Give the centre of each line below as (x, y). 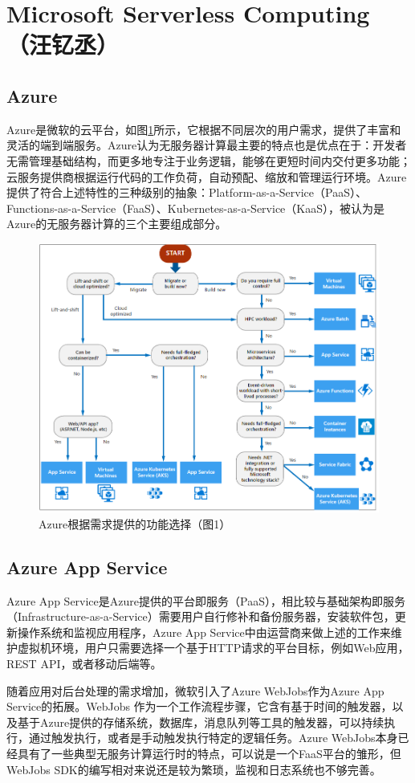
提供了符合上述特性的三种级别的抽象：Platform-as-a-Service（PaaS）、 (187, 192)
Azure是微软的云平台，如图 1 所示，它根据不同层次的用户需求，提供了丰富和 (204, 129)
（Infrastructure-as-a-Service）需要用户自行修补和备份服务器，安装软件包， (201, 616)
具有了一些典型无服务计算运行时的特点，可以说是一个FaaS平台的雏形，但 (209, 753)
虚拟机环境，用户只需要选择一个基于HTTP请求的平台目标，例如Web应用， (213, 648)
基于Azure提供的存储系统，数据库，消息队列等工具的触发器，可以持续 (201, 722)
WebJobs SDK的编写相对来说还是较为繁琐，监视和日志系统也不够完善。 (194, 769)
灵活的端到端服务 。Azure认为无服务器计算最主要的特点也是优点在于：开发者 (207, 145)
